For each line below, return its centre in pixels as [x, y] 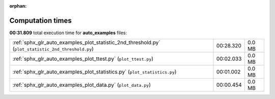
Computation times [40, 20]
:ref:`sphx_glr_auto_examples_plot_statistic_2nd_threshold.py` [86, 42]
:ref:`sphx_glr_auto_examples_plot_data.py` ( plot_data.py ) [82, 85]
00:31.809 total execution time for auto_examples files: [68, 33]
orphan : [18, 6]
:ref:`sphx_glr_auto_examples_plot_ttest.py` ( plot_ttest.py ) [83, 59]
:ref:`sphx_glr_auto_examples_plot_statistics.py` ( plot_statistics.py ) [94, 72]
